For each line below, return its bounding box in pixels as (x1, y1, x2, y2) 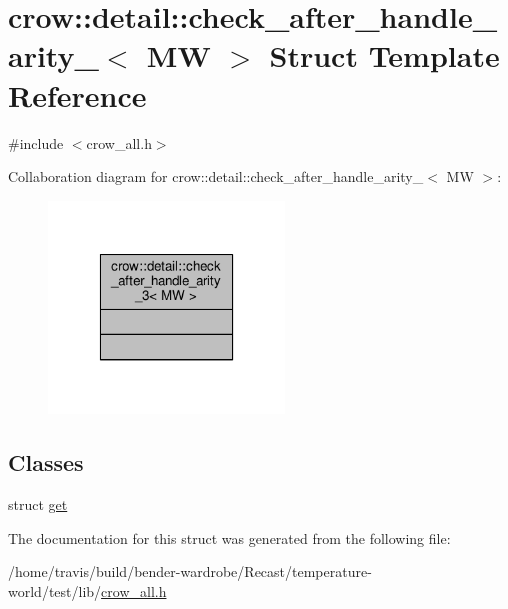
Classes (8, 447, 84, 478)
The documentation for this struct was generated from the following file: (8, 527, 451, 548)
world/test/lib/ (8, 580, 102, 601)
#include (8, 132, 64, 153)
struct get (8, 494, 68, 515)
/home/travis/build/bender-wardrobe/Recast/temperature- (8, 561, 372, 582)
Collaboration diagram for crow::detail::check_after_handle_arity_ (8, 166, 424, 187)
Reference (8, 74, 147, 115)
